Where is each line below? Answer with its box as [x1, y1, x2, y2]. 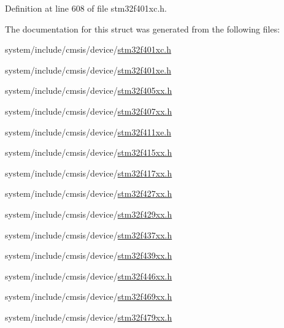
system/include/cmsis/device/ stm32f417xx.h [5, 166, 172, 179]
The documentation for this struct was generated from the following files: [5, 22, 280, 35]
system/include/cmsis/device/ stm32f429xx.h [5, 207, 172, 220]
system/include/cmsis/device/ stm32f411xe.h [5, 125, 172, 138]
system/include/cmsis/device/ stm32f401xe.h [5, 63, 172, 76]
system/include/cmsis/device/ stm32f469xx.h [5, 290, 172, 303]
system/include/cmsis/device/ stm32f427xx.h [5, 187, 172, 200]
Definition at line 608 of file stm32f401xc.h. [5, 2, 167, 14]
